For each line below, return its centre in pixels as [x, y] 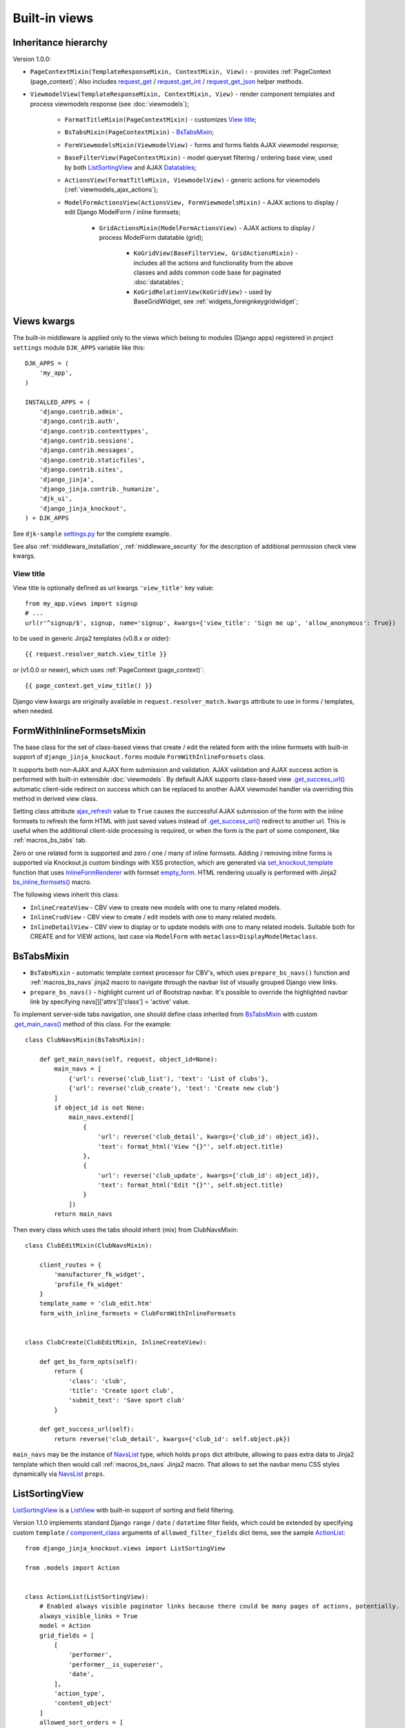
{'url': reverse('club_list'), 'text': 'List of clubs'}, [169, 1079]
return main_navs [83, 1214]
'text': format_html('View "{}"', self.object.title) [190, 1146]
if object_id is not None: [100, 1107]
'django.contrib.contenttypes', [94, 431]
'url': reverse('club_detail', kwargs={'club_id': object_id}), [209, 1137]
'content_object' [83, 1703]
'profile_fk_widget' [89, 1284]
